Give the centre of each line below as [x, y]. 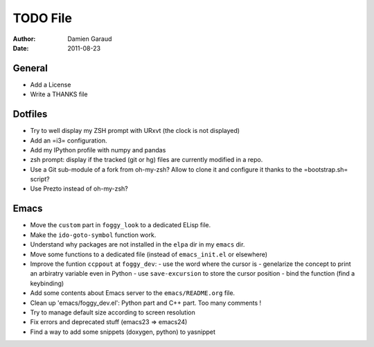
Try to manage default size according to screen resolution [113, 312]
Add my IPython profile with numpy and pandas [98, 150]
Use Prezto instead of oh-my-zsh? [79, 189]
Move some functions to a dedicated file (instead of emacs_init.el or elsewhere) [149, 254]
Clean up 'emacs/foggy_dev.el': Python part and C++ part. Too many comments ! [146, 303]
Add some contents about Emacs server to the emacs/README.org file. [133, 293]
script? [40, 179]
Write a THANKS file [59, 94]
